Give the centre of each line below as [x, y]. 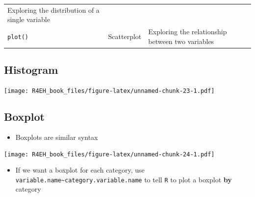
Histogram [31, 70]
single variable [29, 19]
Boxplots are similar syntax [57, 137]
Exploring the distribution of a [53, 10]
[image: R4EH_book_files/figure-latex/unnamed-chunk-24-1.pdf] [109, 154]
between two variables [181, 41]
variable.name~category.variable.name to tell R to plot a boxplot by [124, 179]
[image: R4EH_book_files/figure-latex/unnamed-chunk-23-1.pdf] [109, 91]
